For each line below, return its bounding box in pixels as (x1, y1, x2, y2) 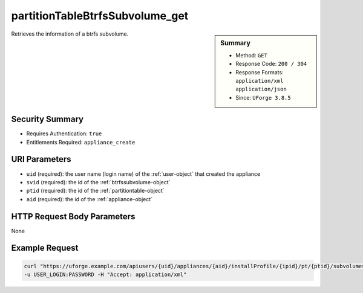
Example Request (11, 243, 79, 253)
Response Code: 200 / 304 (235, 60, 307, 68)
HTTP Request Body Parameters (11, 211, 136, 222)
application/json (235, 86, 287, 93)
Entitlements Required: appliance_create (26, 138, 136, 146)
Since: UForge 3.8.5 (235, 94, 291, 101)
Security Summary (11, 114, 84, 124)
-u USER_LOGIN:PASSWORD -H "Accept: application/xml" (24, 271, 187, 278)
